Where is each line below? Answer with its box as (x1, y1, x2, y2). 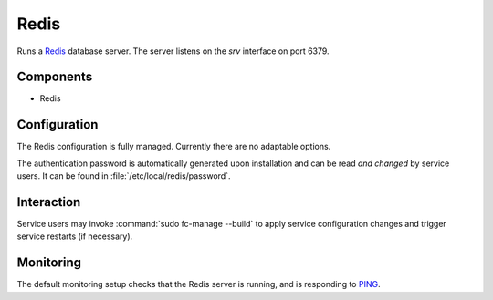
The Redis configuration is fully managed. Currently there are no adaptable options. (16, 141, 331, 152)
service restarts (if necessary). (16, 231, 133, 242)
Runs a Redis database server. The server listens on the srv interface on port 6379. (16, 46, 330, 57)
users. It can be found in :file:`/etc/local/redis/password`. (16, 171, 231, 181)
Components (16, 69, 93, 85)
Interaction (16, 194, 81, 210)
